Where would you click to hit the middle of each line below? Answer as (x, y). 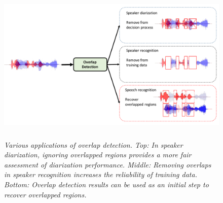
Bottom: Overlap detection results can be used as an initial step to (106, 184)
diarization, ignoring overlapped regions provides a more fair (98, 155)
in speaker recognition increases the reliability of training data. (101, 174)
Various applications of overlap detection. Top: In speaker (94, 144)
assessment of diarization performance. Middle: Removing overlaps (108, 164)
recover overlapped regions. (45, 194)
